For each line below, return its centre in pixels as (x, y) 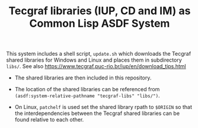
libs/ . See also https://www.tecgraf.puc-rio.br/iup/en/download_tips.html (96, 66)
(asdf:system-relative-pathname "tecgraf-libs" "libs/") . (87, 95)
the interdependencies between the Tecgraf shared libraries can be (97, 113)
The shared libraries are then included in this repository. (83, 78)
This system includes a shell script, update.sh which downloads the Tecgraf (99, 54)
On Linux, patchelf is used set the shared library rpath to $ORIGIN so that (103, 107)
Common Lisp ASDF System (100, 23)
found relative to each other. (49, 120)
